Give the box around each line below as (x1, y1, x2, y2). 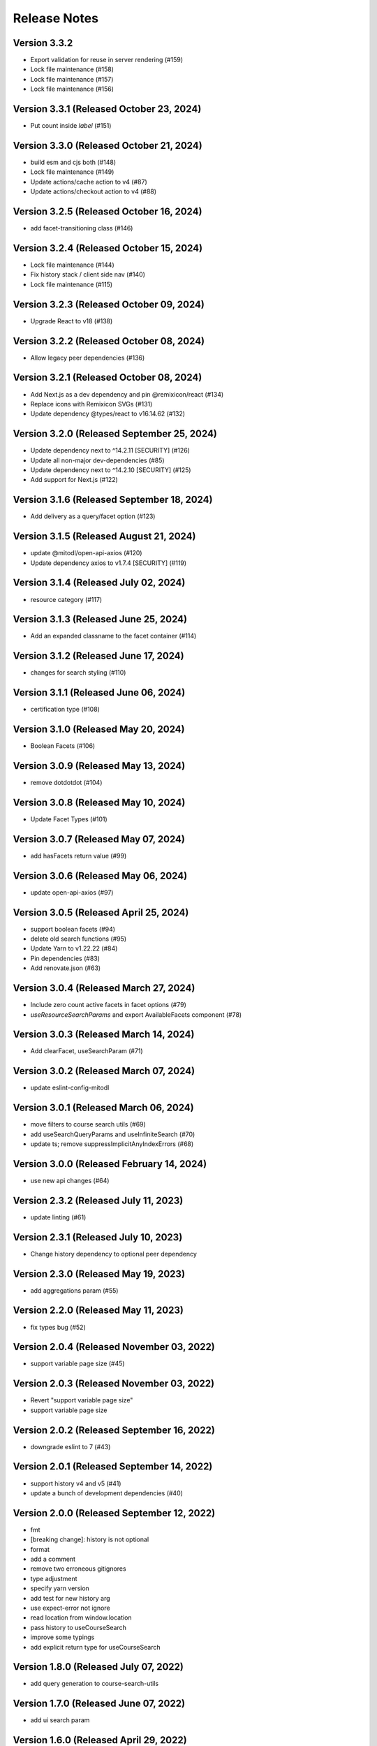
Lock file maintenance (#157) (30, 75, 114, 83)
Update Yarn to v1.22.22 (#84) (30, 944, 118, 953)
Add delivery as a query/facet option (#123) (30, 512, 156, 520)
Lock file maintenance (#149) (30, 168, 114, 176)
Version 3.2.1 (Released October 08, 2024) (13, 372, 202, 383)
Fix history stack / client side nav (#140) (30, 270, 146, 279)
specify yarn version (30, 1584, 90, 1592)
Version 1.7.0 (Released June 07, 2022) (13, 1698, 185, 1710)
